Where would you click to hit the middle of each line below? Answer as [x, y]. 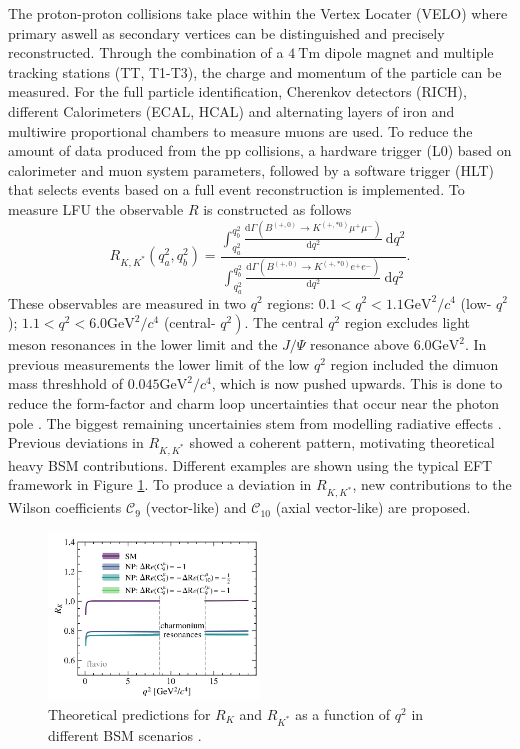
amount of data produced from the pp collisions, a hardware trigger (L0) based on [260, 150]
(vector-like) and [196, 507]
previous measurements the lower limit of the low [159, 363]
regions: [291, 302]
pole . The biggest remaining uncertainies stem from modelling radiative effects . [255, 422]
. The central [284, 322]
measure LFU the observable [96, 208]
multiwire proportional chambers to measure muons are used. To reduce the [240, 130]
